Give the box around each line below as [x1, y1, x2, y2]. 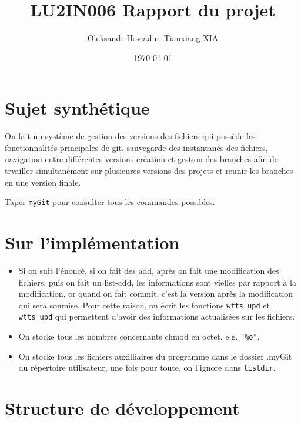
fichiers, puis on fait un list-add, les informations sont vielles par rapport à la [18, 276, 296, 288]
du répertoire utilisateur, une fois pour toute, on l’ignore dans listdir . [18, 361, 276, 374]
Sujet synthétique [5, 96, 150, 120]
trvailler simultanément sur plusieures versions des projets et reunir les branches [5, 164, 293, 177]
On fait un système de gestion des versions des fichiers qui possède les [5, 130, 256, 142]
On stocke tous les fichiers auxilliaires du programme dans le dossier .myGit [18, 350, 292, 362]
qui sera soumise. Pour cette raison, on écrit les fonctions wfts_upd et [18, 298, 270, 311]
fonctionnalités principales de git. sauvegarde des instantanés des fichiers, [5, 141, 268, 153]
